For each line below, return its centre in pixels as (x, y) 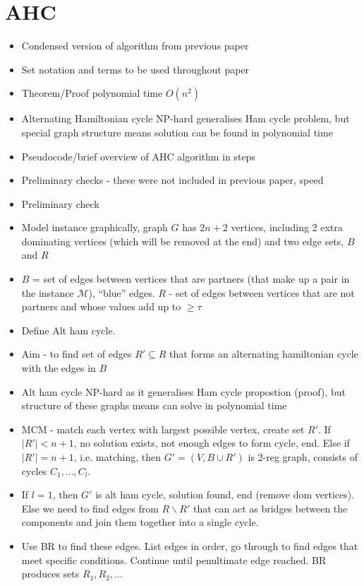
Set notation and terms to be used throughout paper (135, 69)
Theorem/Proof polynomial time (92, 93)
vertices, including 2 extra (287, 227)
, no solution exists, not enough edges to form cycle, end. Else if (212, 443)
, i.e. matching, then (117, 457)
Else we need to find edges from (90, 508)
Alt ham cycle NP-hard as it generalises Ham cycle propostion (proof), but (183, 391)
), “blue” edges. (122, 292)
